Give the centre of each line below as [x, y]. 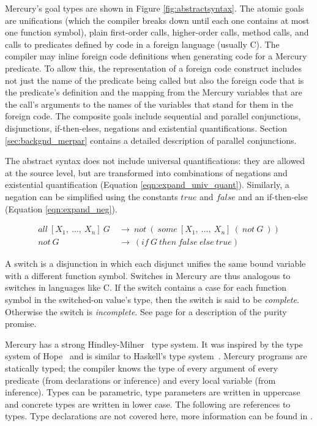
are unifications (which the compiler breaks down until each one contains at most [157, 20]
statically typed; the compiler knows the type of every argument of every [141, 368]
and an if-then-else [273, 196]
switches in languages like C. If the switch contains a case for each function [146, 287]
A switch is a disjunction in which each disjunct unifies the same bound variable [155, 263]
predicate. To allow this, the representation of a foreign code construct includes [154, 68]
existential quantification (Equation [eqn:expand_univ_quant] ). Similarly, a [147, 185]
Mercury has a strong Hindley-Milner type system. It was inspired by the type [154, 344]
